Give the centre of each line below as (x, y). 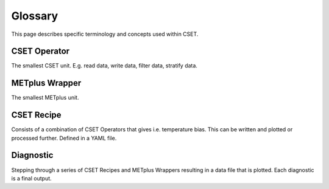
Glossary (35, 16)
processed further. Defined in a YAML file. (64, 138)
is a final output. (31, 178)
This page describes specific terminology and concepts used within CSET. (105, 34)
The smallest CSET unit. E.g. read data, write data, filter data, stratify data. (104, 66)
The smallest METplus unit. (45, 98)
